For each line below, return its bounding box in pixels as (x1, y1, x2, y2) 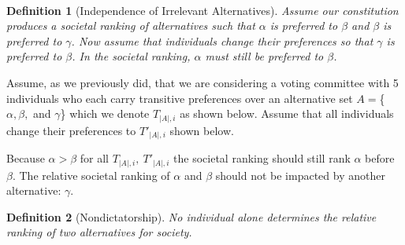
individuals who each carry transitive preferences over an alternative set (6, 90, 353, 106)
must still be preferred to (205, 48, 324, 64)
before (365, 150, 395, 166)
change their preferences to (6, 122, 136, 138)
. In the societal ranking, (72, 48, 191, 64)
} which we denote (60, 105, 150, 122)
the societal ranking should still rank (173, 150, 351, 166)
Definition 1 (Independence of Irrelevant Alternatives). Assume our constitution (6, 2, 399, 18)
